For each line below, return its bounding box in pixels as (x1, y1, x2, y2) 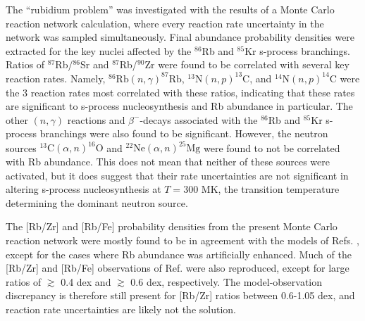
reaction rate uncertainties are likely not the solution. (6, 301, 236, 316)
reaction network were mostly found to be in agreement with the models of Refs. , (6, 233, 359, 247)
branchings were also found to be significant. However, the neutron (39, 126, 328, 141)
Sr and (80, 57, 109, 72)
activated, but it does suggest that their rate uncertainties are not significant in (6, 168, 349, 182)
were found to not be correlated (204, 140, 340, 155)
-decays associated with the (140, 112, 258, 127)
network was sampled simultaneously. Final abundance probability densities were (6, 30, 355, 44)
